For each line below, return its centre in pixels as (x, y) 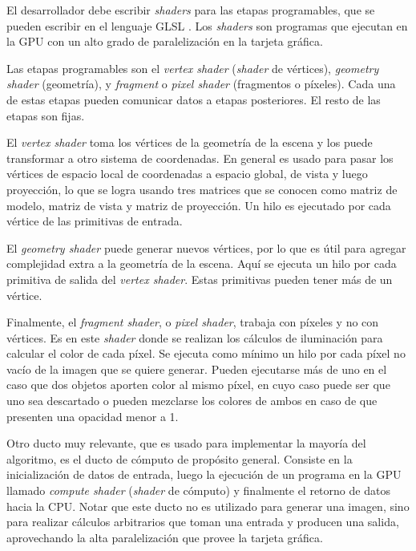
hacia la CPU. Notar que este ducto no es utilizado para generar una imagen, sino (208, 506)
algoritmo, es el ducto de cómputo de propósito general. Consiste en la (180, 458)
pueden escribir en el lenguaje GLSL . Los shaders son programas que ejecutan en (207, 25)
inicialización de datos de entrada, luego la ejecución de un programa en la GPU (204, 474)
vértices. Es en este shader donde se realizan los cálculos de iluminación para (195, 337)
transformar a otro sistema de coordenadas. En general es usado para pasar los (200, 158)
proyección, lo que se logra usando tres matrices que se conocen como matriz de (202, 189)
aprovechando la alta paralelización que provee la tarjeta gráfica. (165, 537)
